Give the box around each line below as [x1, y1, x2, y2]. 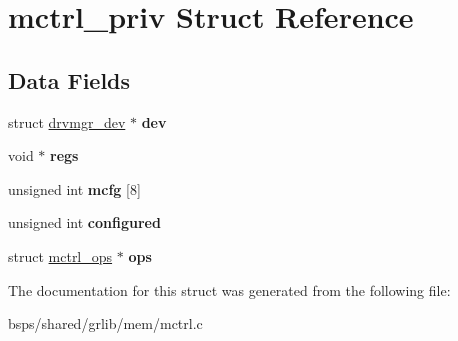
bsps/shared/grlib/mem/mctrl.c [8, 313, 203, 334]
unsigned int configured [8, 212, 161, 233]
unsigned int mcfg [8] [8, 178, 141, 199]
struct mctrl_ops [8, 245, 113, 266]
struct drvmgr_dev [8, 111, 126, 132]
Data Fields [8, 64, 131, 95]
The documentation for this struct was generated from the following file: [8, 279, 451, 300]
